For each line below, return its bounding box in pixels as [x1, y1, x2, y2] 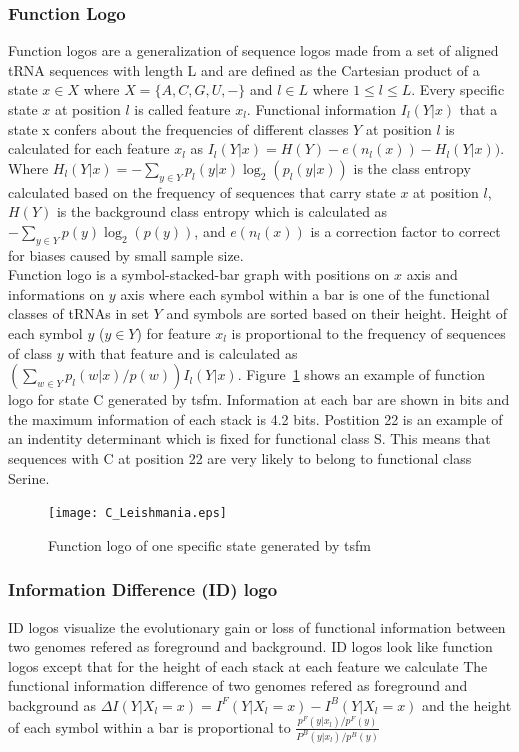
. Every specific [411, 79, 505, 100]
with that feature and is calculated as [68, 342, 298, 363]
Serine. [8, 467, 50, 488]
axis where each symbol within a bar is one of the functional [120, 283, 490, 304]
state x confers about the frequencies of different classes [8, 118, 349, 139]
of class [8, 342, 53, 363]
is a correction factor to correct [310, 220, 501, 241]
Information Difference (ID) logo [8, 577, 278, 602]
